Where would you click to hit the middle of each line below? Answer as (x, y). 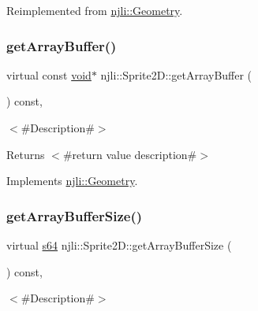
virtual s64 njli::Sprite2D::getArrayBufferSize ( (119, 245)
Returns (26, 154)
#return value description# (130, 154)
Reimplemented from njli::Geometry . (95, 10)
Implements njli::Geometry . (72, 181)
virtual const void (49, 74)
